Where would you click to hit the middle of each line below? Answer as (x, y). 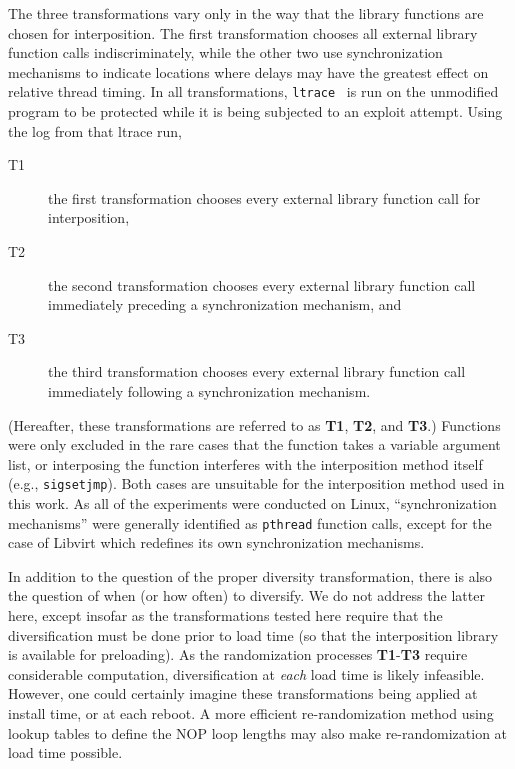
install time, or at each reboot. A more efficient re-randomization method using (251, 713)
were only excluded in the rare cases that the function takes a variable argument (254, 444)
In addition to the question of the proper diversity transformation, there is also (250, 575)
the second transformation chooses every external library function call (262, 284)
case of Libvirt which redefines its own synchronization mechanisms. (216, 542)
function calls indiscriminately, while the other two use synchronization (225, 52)
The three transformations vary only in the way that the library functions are (246, 13)
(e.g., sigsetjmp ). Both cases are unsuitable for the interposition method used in (256, 483)
